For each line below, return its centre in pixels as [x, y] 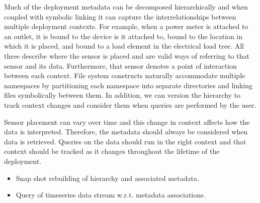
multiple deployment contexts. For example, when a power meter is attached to [126, 26]
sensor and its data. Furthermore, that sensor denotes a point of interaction [120, 65]
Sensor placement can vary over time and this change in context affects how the [127, 122]
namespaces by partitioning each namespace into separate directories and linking [128, 85]
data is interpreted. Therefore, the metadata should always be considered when [126, 132]
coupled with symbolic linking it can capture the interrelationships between [120, 16]
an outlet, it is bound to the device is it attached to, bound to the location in [123, 36]
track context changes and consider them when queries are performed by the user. [130, 105]
